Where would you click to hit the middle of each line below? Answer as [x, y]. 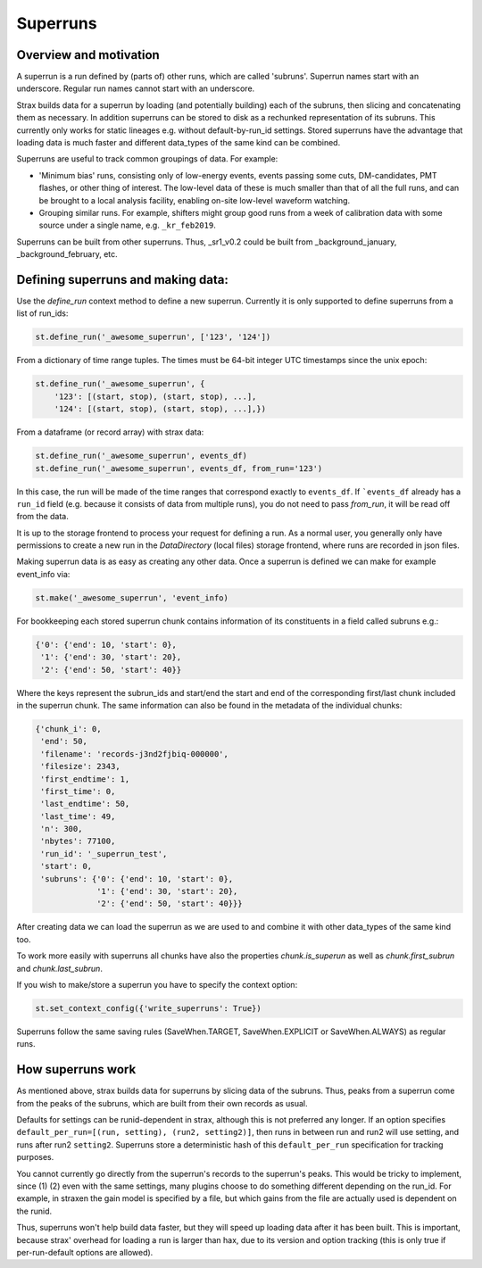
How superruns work [76, 1069]
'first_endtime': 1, [85, 779]
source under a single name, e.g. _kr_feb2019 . [127, 225]
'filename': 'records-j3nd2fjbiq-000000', [135, 754]
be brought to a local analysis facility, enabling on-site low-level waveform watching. [195, 200]
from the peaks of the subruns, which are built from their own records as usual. [162, 1103]
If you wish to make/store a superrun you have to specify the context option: [157, 984]
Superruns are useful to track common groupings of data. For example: [147, 159]
